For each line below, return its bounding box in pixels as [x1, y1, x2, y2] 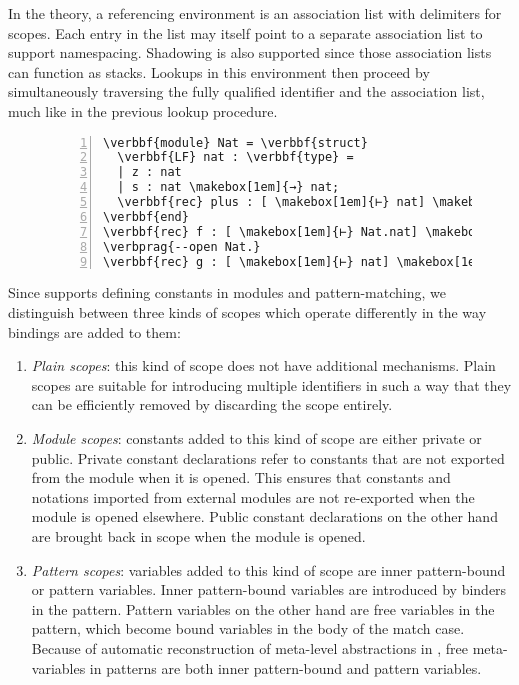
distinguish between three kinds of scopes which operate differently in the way [8, 302, 487, 323]
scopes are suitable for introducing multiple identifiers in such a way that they [31, 374, 512, 395]
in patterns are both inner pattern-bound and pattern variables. [89, 657, 482, 678]
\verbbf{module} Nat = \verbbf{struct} [103, 135, 368, 150]
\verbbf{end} [103, 209, 189, 224]
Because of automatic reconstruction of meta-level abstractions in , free [31, 637, 468, 658]
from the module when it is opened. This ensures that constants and [31, 467, 451, 488]
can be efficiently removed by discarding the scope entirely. [31, 394, 393, 415]
